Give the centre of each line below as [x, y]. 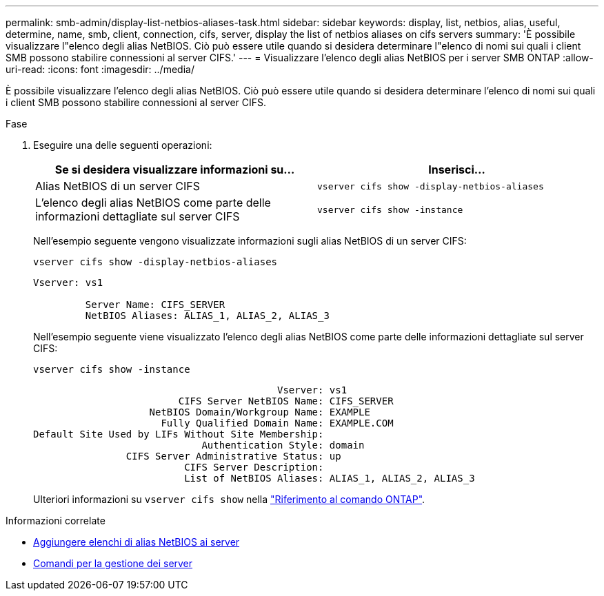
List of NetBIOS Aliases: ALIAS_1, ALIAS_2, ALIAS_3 [330, 478]
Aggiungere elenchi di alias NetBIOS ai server [137, 542]
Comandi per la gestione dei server [113, 563]
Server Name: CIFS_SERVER [155, 305]
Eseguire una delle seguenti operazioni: [123, 145]
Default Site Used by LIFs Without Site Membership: [179, 434]
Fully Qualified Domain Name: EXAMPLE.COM [277, 423]
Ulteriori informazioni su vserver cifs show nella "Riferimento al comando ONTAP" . [229, 499]
